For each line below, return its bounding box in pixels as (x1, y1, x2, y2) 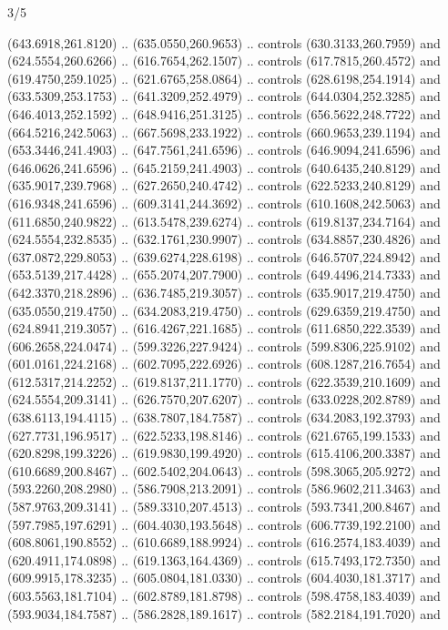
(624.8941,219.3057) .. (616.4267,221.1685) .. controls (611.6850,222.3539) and (7, 319, 441, 338)
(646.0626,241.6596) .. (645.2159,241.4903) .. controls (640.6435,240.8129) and (7, 157, 441, 177)
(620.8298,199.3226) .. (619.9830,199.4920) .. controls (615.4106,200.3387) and (7, 443, 441, 462)
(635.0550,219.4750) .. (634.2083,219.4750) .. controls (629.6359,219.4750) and (7, 300, 441, 320)
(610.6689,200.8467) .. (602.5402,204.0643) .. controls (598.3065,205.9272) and (7, 461, 441, 480)
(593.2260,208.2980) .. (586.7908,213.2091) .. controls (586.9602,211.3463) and (7, 479, 441, 498)
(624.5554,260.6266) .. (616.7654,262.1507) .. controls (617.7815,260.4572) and (7, 51, 441, 70)
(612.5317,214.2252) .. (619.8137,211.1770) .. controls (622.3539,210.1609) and (7, 371, 441, 391)
